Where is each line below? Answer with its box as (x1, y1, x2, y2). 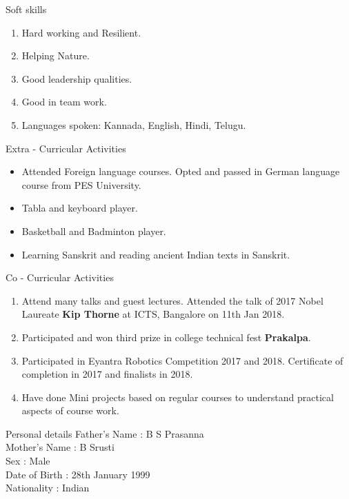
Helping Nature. (21, 48, 90, 63)
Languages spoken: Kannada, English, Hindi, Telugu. (21, 117, 246, 132)
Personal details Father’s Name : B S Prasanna (6, 426, 204, 440)
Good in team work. (21, 94, 107, 109)
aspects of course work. (21, 403, 119, 418)
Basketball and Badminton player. (21, 223, 166, 238)
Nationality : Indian (6, 480, 90, 495)
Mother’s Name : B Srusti (6, 440, 114, 454)
